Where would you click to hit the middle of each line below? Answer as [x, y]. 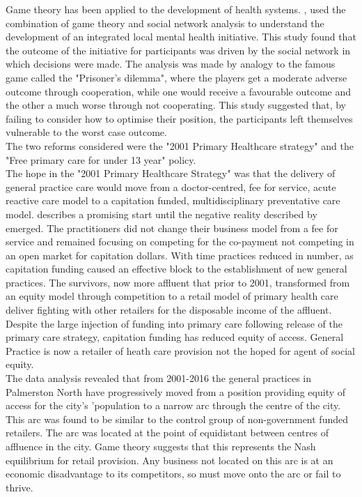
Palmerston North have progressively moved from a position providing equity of [176, 391]
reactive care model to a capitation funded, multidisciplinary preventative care [173, 200]
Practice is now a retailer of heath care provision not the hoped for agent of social [180, 350]
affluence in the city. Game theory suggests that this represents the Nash [161, 446]
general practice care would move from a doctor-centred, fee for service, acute [171, 186]
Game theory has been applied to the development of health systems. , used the [176, 9]
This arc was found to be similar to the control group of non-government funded [177, 419]
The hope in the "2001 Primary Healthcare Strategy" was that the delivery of [171, 173]
